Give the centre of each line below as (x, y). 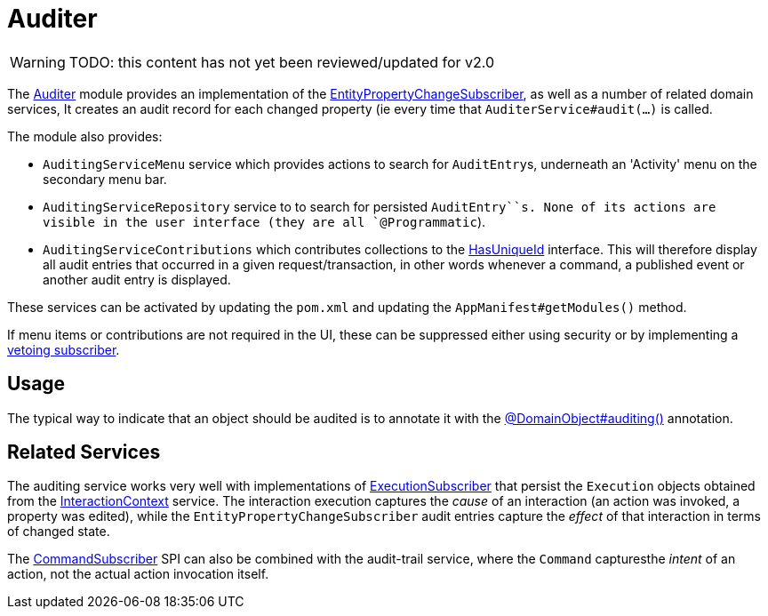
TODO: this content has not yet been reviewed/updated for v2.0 (282, 62)
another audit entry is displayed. (137, 279)
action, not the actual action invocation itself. (138, 574)
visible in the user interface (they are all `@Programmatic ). (264, 221)
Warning (38, 62)
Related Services (84, 452)
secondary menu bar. (105, 179)
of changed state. (59, 532)
